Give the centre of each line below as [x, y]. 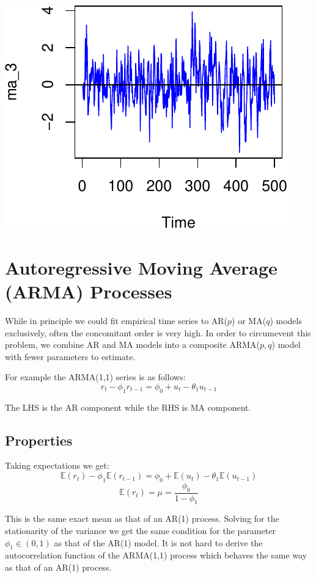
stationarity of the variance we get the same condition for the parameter [140, 531]
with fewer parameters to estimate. [70, 356]
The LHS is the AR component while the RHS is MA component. [128, 407]
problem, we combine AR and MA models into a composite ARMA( [133, 345]
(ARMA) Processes [89, 291]
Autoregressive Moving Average [141, 267]
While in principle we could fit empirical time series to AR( [116, 320]
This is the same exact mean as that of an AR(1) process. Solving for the [142, 518]
